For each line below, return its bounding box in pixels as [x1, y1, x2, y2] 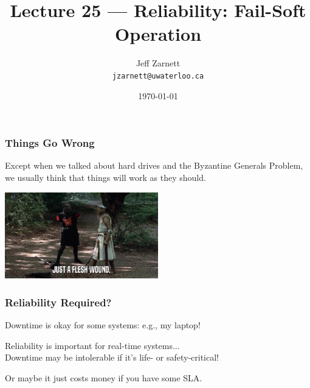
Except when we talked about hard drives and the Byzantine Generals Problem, [5, 159, 303, 172]
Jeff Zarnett [136, 57, 181, 69]
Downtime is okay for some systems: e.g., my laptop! [5, 319, 201, 331]
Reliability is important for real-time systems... [5, 339, 180, 351]
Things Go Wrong [5, 135, 95, 150]
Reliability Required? [5, 294, 112, 309]
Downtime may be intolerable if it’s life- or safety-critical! [5, 351, 219, 364]
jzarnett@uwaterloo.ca [112, 71, 204, 80]
